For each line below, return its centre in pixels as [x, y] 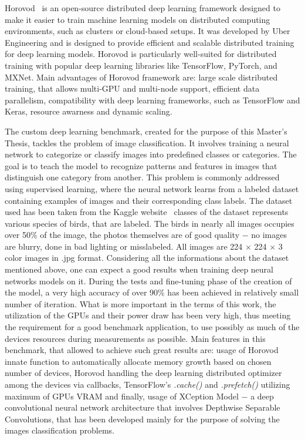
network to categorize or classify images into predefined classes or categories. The [151, 154]
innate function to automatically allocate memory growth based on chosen [138, 361]
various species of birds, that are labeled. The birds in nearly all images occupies [150, 223]
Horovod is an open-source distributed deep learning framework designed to [143, 8]
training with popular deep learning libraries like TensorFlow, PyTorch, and [141, 65]
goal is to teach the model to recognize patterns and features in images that [141, 165]
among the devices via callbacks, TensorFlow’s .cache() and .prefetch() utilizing [148, 384]
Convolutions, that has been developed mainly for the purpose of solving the [142, 419]
